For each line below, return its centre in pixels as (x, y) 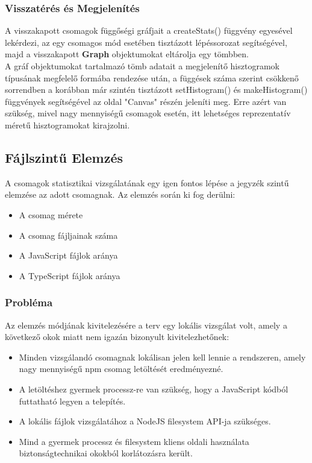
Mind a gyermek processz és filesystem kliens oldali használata (134, 441)
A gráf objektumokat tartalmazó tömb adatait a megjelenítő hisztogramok (142, 66)
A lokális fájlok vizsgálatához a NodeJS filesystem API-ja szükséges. (145, 421)
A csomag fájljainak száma (68, 235)
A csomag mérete (51, 214)
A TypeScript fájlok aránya (70, 275)
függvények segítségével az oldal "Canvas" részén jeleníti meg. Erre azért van (146, 101)
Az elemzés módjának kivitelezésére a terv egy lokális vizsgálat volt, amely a (146, 325)
